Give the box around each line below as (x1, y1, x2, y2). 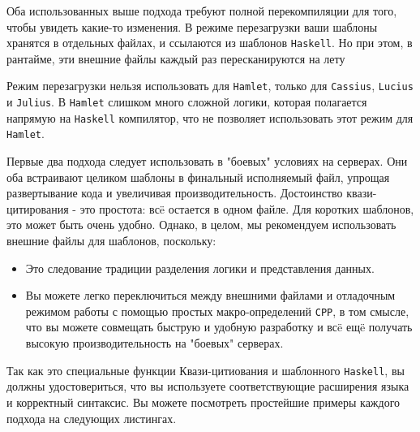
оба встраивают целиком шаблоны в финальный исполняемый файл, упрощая (6, 168, 390, 185)
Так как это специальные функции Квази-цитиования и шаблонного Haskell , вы (6, 361, 405, 378)
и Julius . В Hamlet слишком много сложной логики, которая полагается (6, 93, 367, 110)
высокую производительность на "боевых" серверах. (25, 335, 284, 352)
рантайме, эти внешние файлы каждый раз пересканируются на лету (6, 50, 345, 67)
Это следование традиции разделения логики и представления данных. (25, 259, 375, 276)
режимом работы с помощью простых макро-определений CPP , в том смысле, (25, 302, 409, 319)
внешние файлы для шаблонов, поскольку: (6, 232, 216, 249)
